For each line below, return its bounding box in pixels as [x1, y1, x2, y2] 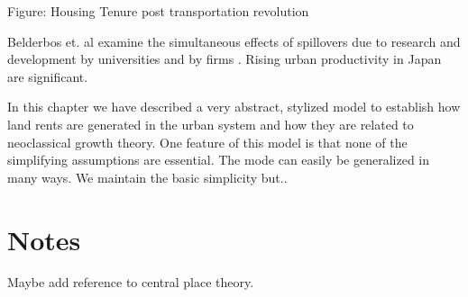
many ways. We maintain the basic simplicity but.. [7, 167, 288, 186]
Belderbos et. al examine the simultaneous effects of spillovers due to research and [7, 31, 461, 50]
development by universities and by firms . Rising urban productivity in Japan [7, 49, 442, 68]
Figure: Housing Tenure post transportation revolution [7, 2, 309, 20]
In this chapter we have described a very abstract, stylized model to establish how [7, 97, 461, 116]
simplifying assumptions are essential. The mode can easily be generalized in [7, 150, 430, 169]
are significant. [7, 67, 88, 85]
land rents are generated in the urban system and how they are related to [7, 114, 414, 133]
